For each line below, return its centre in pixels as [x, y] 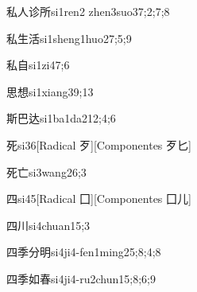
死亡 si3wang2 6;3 [46, 171]
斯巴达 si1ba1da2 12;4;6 [61, 118]
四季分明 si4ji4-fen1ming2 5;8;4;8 [84, 252]
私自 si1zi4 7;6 [38, 65]
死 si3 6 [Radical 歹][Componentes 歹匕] [99, 144]
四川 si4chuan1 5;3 [48, 225]
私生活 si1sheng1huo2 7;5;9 [69, 38]
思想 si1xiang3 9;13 [50, 91]
